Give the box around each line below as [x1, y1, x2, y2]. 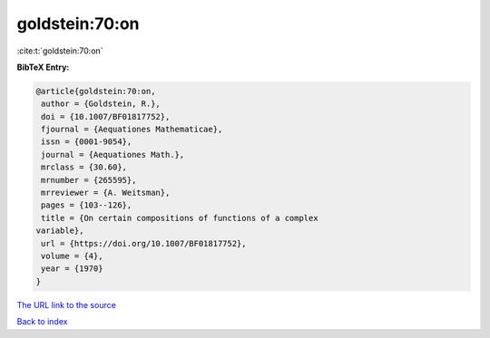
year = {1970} [41, 264, 103, 274]
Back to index [16, 316, 68, 327]
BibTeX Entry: [16, 62, 70, 72]
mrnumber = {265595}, [41, 175, 137, 185]
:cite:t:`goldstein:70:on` [16, 45, 103, 56]
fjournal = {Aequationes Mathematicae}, [41, 124, 223, 135]
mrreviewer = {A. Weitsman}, [41, 188, 171, 198]
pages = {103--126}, [41, 200, 132, 210]
